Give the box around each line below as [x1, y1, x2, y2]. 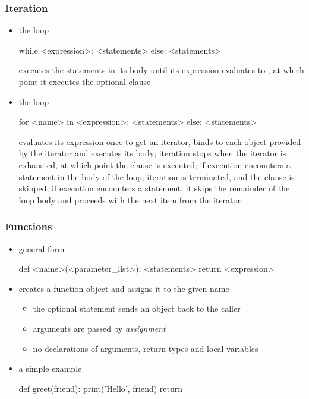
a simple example [18, 362, 82, 375]
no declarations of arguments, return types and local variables [33, 342, 258, 354]
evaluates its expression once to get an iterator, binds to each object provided [18, 135, 301, 147]
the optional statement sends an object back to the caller [33, 302, 241, 315]
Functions [5, 219, 52, 234]
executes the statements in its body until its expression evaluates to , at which [18, 64, 304, 76]
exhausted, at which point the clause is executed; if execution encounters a [18, 158, 291, 171]
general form [18, 242, 65, 255]
